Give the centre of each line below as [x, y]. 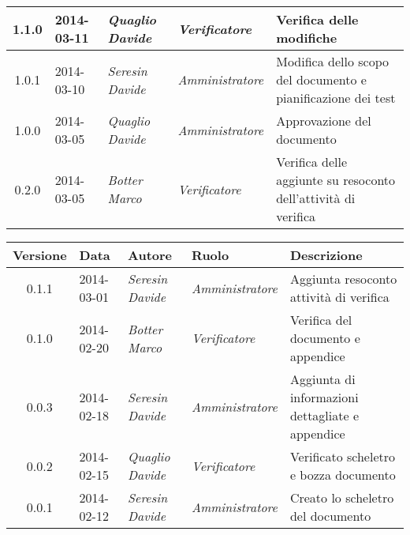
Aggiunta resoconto [343, 279]
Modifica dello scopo [332, 61]
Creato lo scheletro [342, 497]
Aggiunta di [322, 379]
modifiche [307, 38]
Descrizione [326, 255]
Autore [150, 255]
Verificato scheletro [342, 456]
